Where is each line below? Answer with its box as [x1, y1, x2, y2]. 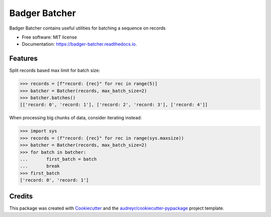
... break [20, 163, 60, 169]
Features [9, 54, 38, 63]
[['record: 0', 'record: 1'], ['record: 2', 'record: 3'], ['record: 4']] [20, 102, 208, 108]
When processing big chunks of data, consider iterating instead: [9, 115, 142, 121]
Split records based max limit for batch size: [9, 68, 100, 74]
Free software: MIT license [22, 34, 77, 40]
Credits [9, 192, 33, 200]
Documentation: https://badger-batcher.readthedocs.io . [22, 41, 138, 47]
